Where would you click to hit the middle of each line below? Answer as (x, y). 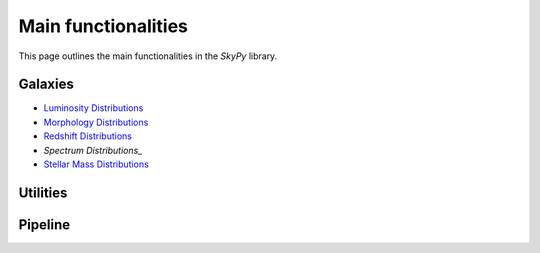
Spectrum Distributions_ (93, 150)
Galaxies (46, 84)
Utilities (43, 192)
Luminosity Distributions (93, 108)
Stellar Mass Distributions (96, 164)
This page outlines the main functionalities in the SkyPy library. (148, 56)
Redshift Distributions (87, 136)
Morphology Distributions (96, 122)
